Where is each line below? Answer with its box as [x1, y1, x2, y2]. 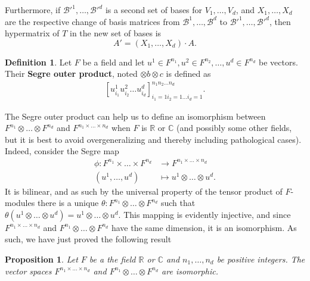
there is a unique [37, 196, 99, 209]
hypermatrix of [5, 27, 60, 39]
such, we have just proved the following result [5, 233, 172, 245]
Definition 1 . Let [5, 55, 72, 68]
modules [5, 196, 35, 209]
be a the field [89, 253, 136, 266]
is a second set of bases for [105, 4, 203, 15]
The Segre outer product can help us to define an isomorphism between [5, 110, 266, 122]
